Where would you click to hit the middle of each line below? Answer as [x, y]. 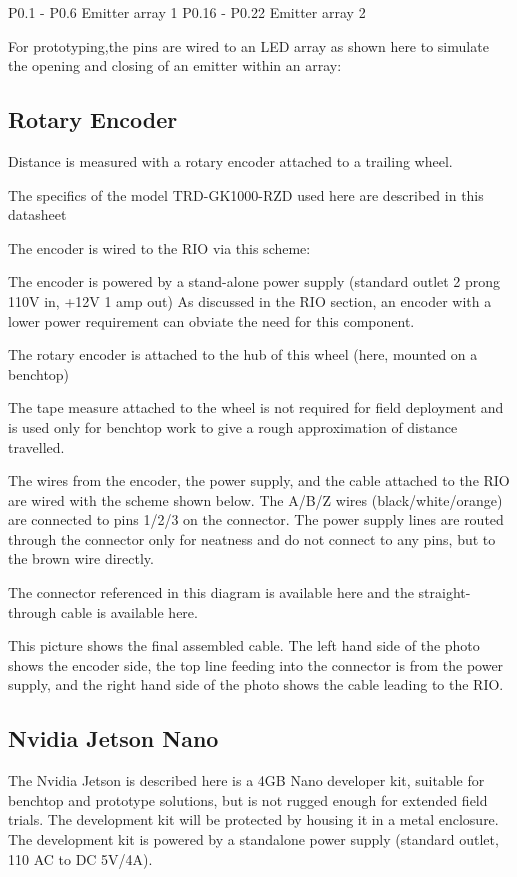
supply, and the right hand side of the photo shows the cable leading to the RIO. [256, 684]
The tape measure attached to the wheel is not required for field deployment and [256, 407]
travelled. [36, 446]
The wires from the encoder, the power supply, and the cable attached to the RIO [259, 480]
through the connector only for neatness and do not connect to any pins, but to [252, 538]
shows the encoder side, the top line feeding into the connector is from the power [256, 664]
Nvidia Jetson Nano [113, 738]
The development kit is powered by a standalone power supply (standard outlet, [253, 839]
